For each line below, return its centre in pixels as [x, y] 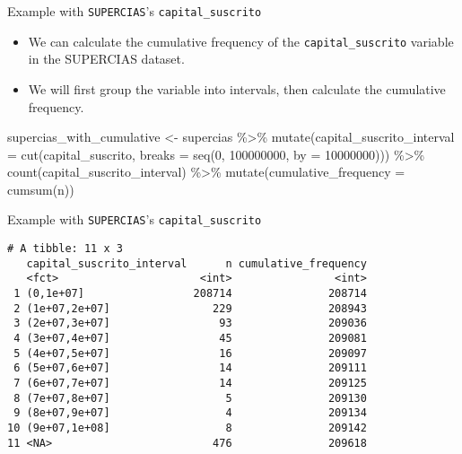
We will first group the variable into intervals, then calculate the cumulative [237, 88]
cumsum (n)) [41, 189]
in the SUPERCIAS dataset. [106, 59]
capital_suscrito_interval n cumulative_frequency [196, 263]
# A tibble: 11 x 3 [65, 249]
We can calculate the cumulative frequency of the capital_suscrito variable [241, 41]
